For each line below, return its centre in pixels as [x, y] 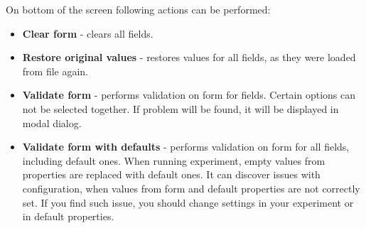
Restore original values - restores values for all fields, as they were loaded [189, 57]
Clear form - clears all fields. [88, 33]
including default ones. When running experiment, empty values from [174, 160]
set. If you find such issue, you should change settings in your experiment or [188, 202]
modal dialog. [52, 123]
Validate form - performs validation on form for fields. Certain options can [189, 95]
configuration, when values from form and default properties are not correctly [191, 188]
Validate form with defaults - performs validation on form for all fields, [186, 147]
